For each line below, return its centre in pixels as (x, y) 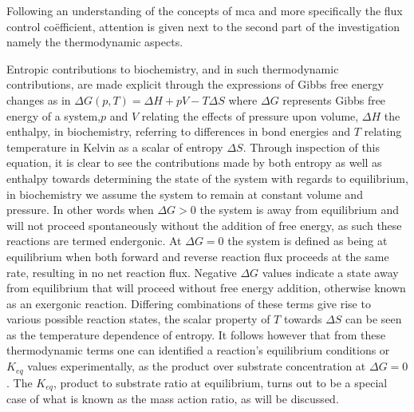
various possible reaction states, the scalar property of (138, 319)
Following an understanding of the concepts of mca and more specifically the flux (205, 10)
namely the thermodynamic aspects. (95, 42)
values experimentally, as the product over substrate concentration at (197, 366)
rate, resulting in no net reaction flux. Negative (122, 272)
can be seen (374, 319)
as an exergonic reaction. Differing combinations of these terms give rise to (189, 303)
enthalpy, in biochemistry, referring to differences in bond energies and (179, 131)
